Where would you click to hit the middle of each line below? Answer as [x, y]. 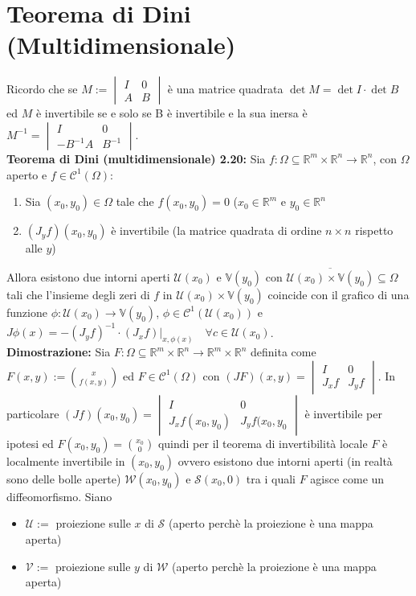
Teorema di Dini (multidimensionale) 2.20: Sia [136, 158]
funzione [27, 312]
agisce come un [347, 478]
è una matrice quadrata [225, 89]
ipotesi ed [30, 443]
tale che [135, 201]
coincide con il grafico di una [339, 294]
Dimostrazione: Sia [59, 352]
